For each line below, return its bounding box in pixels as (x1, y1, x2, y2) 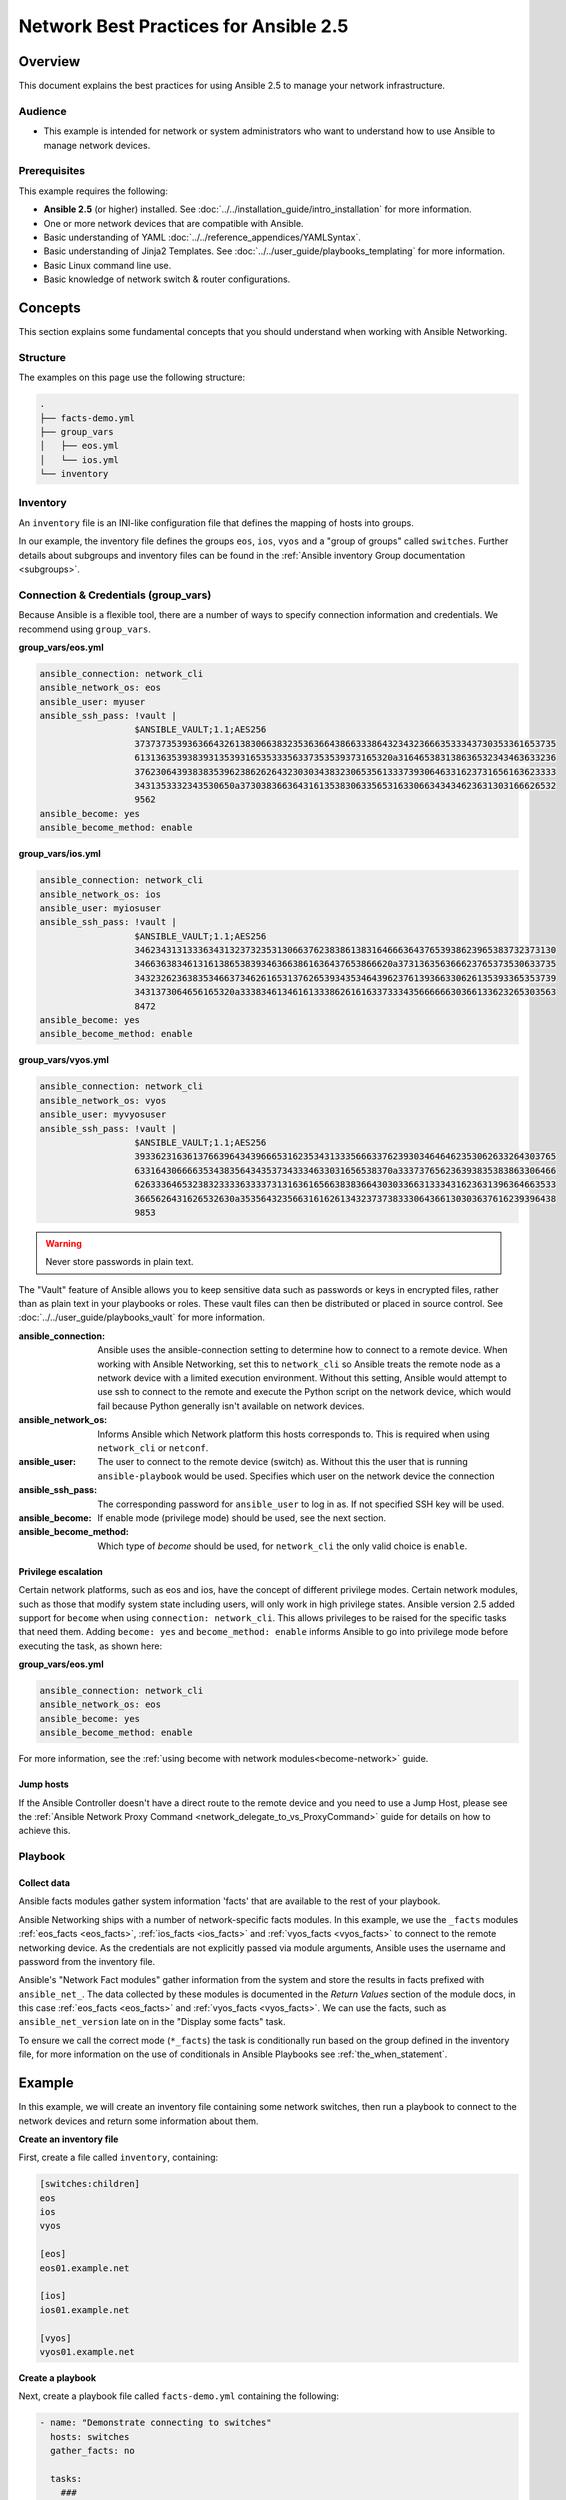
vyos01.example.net (39, 2346, 135, 2357)
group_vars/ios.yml (18, 848, 102, 860)
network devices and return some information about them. (18, 2115, 259, 2127)
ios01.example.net (39, 2304, 130, 2315)
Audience (18, 104, 67, 118)
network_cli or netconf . (97, 1441, 209, 1454)
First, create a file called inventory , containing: (18, 2151, 219, 2164)
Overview (18, 53, 81, 70)
